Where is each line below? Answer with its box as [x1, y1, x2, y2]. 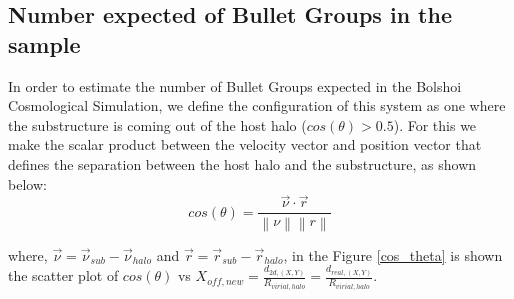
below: [8, 173, 47, 194]
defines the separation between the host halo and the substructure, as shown [8, 153, 477, 174]
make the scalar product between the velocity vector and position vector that [8, 134, 482, 155]
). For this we [393, 114, 477, 135]
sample [8, 28, 81, 59]
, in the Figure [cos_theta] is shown [283, 244, 503, 265]
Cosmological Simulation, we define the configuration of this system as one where [8, 95, 506, 116]
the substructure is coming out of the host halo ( [8, 114, 307, 135]
